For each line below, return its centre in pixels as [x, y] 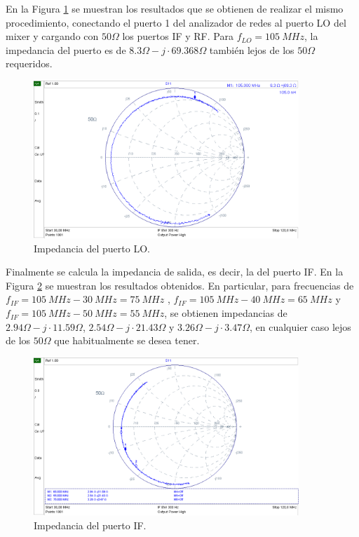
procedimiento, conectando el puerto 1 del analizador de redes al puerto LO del [176, 22]
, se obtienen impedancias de [226, 313]
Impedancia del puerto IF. [90, 525]
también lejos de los [252, 49]
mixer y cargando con [52, 36]
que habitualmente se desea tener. [127, 340]
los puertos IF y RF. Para [178, 36]
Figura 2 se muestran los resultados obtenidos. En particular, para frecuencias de [180, 285]
